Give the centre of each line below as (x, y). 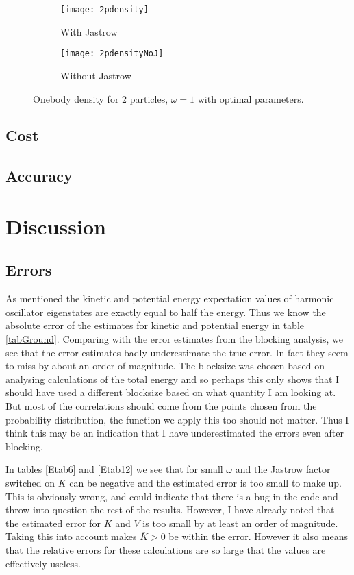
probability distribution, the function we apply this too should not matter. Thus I (177, 419)
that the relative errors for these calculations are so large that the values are (166, 549)
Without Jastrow (96, 75)
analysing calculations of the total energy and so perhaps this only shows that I (173, 379)
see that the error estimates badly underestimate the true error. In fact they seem (177, 352)
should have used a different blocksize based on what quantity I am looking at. (171, 392)
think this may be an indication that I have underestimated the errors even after (175, 433)
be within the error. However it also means (258, 536)
